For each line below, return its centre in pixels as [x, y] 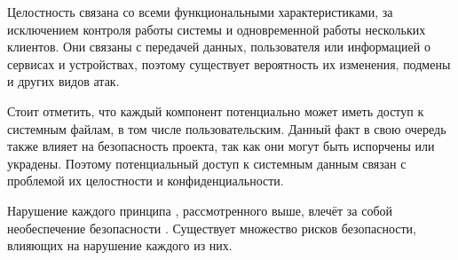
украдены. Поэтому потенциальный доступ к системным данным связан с [207, 163]
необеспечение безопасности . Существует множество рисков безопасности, [212, 228]
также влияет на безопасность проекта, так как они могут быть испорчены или [221, 146]
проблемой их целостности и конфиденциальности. [146, 181]
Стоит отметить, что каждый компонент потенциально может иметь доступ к [216, 110]
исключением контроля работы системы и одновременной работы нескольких [217, 29]
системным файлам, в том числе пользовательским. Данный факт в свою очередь [227, 128]
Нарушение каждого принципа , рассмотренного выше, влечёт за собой [200, 210]
